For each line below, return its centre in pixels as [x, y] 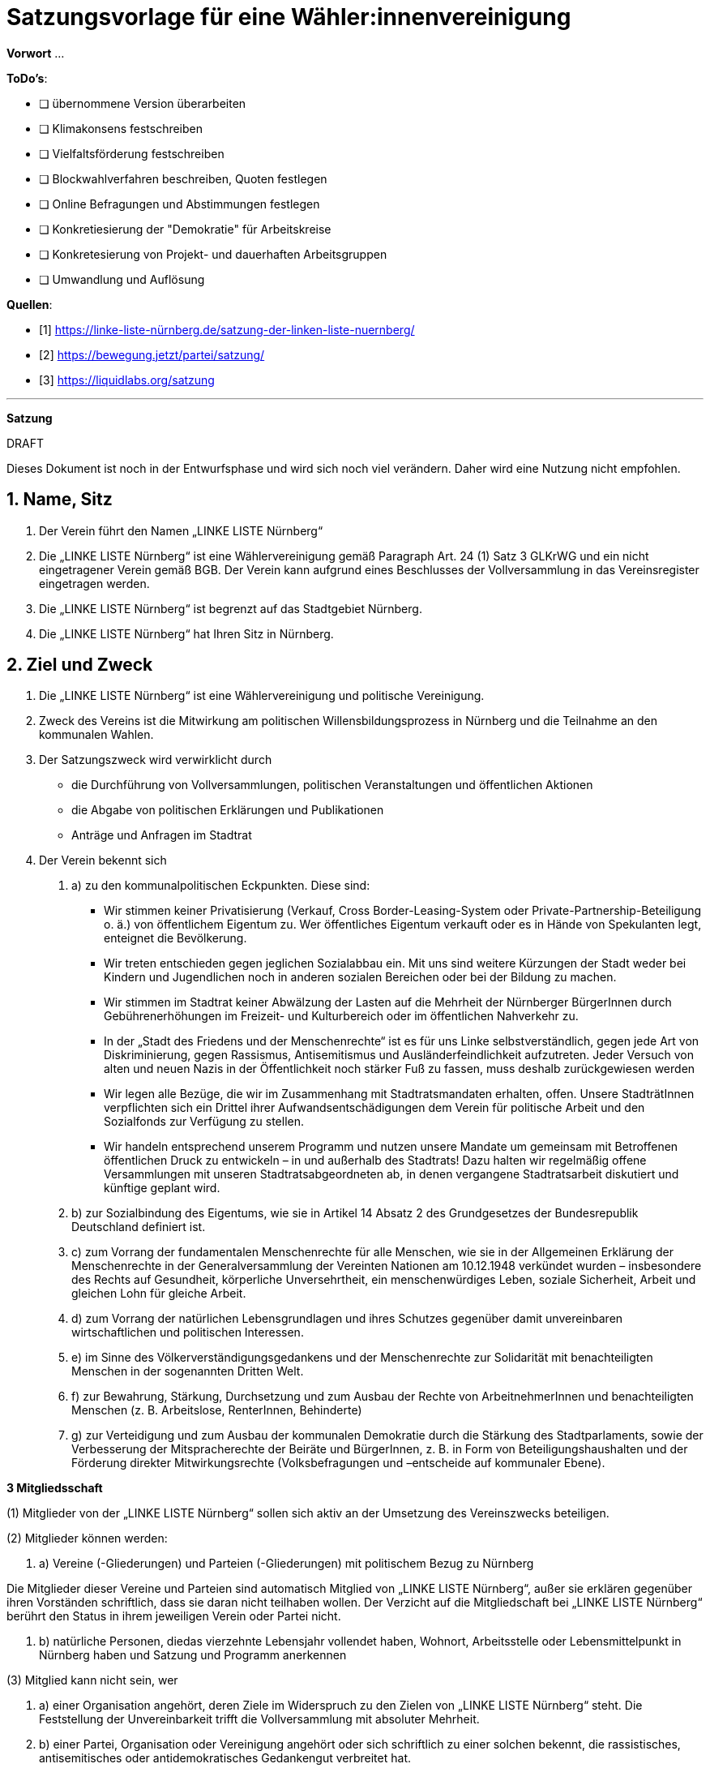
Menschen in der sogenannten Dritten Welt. [188, 1371]
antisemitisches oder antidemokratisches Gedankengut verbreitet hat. [225, 1758]
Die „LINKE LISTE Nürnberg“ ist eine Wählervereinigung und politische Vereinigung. [262, 696]
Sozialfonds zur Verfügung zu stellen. [204, 1122]
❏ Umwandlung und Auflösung [122, 279]
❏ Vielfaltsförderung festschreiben [132, 153]
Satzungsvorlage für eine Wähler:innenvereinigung [289, 17]
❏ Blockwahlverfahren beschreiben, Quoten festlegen [183, 178]
